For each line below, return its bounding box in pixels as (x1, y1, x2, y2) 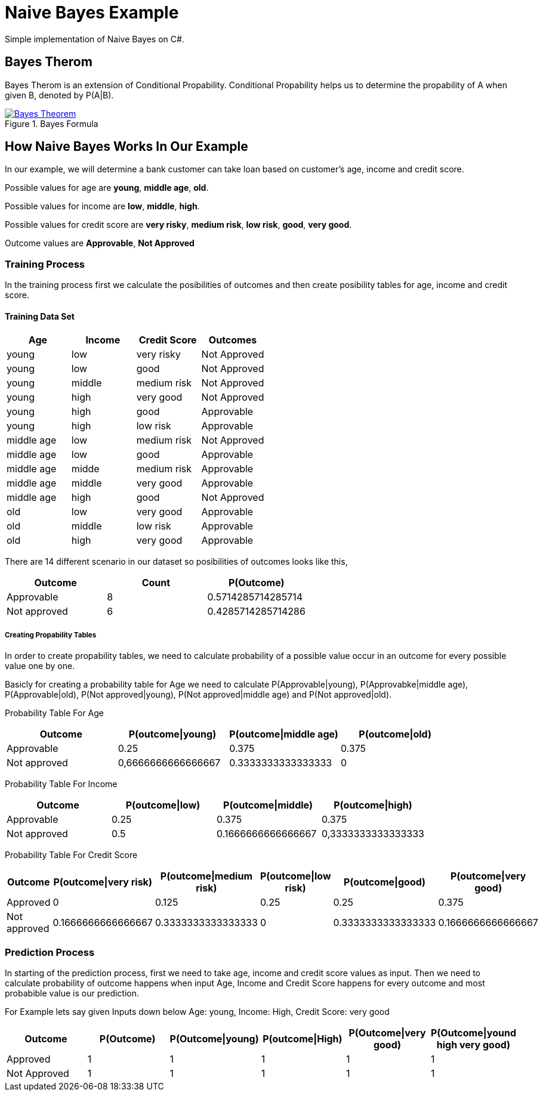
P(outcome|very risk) (53, 876, 152, 888)
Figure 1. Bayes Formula (5, 118, 98, 129)
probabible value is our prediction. (5, 987, 140, 998)
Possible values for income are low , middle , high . (5, 201, 200, 212)
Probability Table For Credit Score (5, 850, 138, 860)
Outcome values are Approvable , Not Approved (5, 238, 195, 249)
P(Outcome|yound (430, 1026, 516, 1039)
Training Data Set (5, 311, 75, 321)
